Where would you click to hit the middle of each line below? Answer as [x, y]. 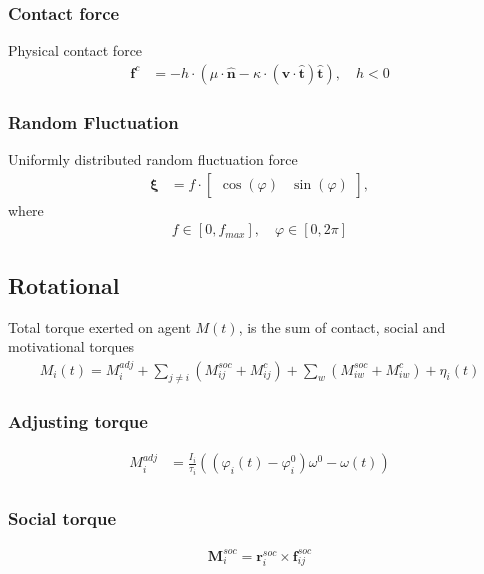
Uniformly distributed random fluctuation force [153, 159]
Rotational [64, 284]
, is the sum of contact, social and [342, 326]
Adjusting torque [78, 421]
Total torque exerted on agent [99, 326]
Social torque [62, 517]
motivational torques [71, 346]
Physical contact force [75, 50]
